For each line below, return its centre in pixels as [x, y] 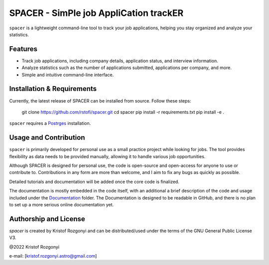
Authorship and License [47, 219]
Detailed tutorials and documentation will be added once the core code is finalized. [94, 181]
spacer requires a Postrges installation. [50, 123]
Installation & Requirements [53, 89]
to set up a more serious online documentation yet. [62, 204]
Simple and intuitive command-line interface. [68, 75]
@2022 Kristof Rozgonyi [34, 247]
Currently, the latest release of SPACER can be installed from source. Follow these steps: [100, 101]
